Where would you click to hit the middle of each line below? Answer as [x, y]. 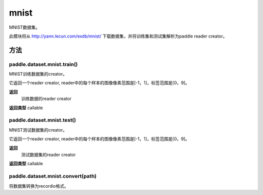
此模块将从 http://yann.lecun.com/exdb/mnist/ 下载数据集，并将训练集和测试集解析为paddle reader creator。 [118, 36]
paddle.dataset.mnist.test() [43, 120]
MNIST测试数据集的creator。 [38, 130]
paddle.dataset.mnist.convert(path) [53, 176]
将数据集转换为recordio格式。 [39, 186]
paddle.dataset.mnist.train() [43, 64]
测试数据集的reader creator [48, 155]
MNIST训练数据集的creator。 [38, 74]
